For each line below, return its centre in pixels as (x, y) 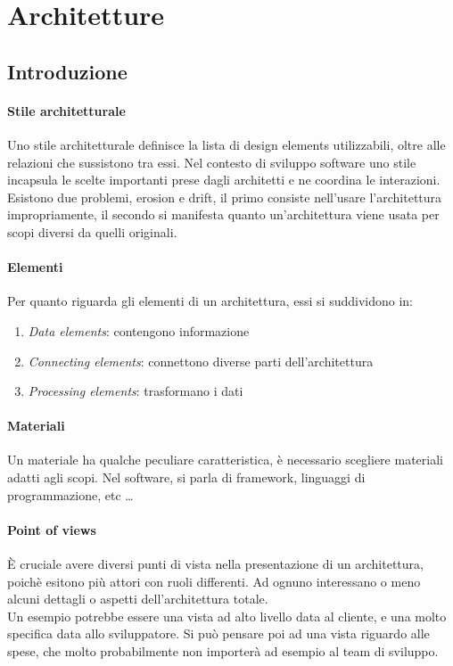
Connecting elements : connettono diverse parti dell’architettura (201, 361)
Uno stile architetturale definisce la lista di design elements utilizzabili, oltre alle (226, 144)
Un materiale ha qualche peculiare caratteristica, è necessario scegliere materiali (225, 460)
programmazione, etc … (70, 494)
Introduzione (67, 71)
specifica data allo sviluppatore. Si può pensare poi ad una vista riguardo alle (218, 633)
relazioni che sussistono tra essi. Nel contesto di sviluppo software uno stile (212, 162)
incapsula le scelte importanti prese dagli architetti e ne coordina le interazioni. (224, 180)
